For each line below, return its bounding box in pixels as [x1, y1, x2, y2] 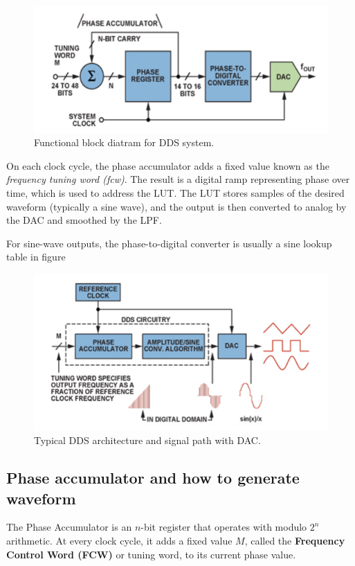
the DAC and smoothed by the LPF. [6, 213, 162, 227]
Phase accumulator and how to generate [6, 467, 300, 488]
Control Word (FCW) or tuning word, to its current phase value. [6, 547, 296, 561]
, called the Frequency [244, 533, 345, 547]
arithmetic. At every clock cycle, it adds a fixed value [6, 533, 233, 547]
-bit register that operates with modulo [140, 520, 307, 534]
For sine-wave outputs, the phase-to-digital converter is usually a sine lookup [6, 236, 332, 250]
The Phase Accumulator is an [6, 520, 132, 534]
